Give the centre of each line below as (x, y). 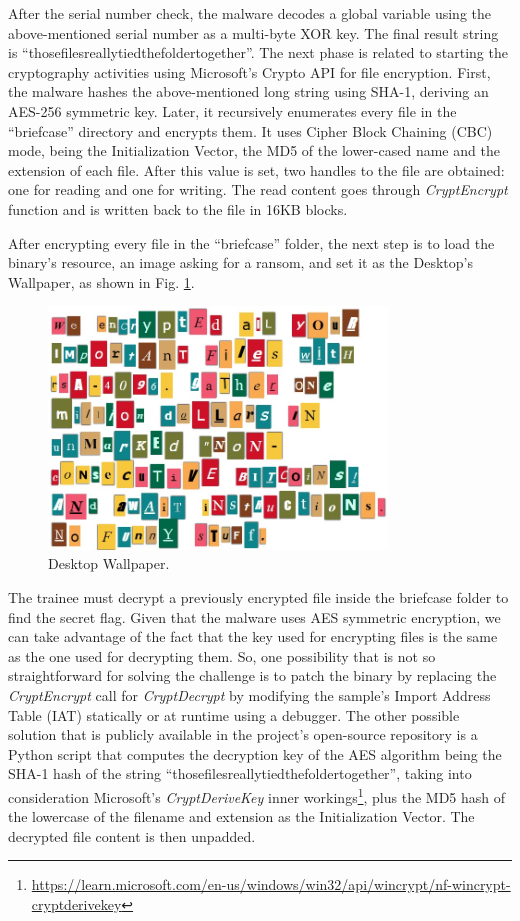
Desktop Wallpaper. (109, 563)
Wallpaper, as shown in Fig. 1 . (101, 281)
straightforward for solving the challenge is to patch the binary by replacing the (252, 675)
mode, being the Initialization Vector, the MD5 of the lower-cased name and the (254, 150)
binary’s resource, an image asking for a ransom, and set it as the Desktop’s (240, 262)
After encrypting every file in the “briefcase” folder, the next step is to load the (251, 242)
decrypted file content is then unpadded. (132, 835)
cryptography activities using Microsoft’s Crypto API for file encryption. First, (249, 71)
